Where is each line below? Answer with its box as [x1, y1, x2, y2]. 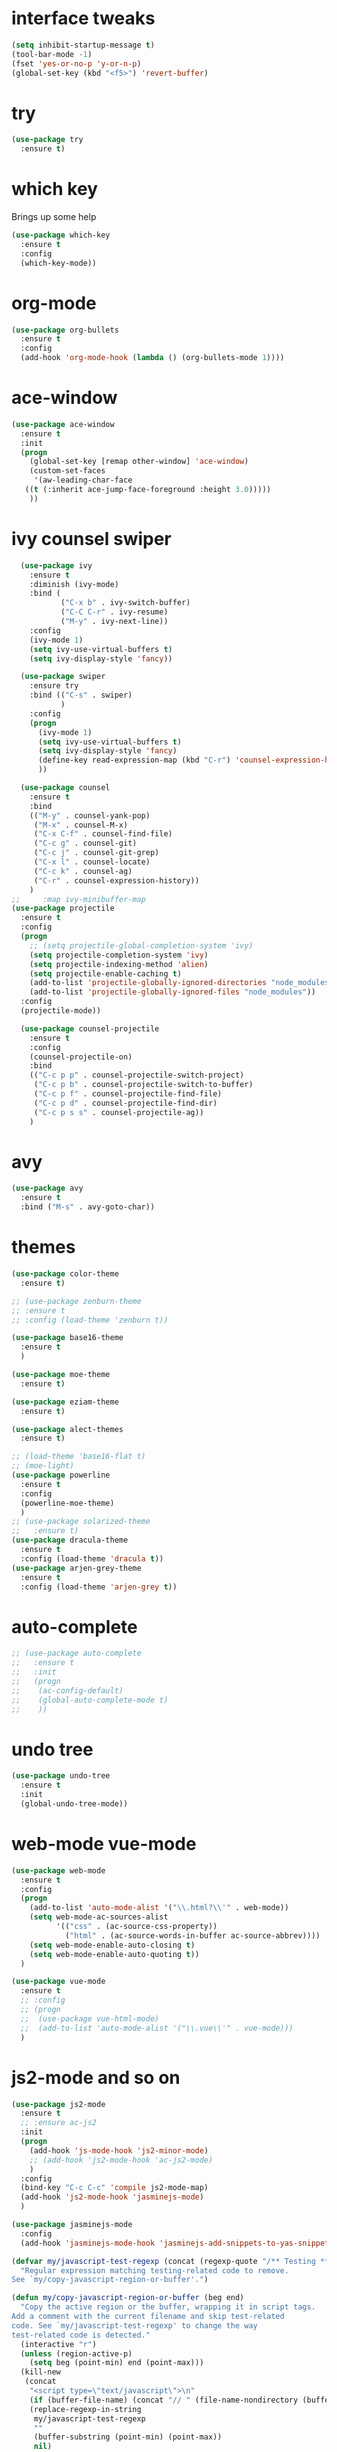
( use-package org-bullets [11, 325, 119, 335]
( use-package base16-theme [11, 1333, 124, 1343]
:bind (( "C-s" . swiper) [29, 690, 133, 701]
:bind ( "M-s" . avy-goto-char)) [20, 1202, 156, 1212]
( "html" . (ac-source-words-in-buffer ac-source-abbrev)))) [64, 1930, 321, 1941]
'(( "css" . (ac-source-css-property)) [55, 1922, 218, 1932]
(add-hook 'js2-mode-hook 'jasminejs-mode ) [20, 2192, 204, 2202]
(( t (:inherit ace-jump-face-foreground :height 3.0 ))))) [24, 485, 272, 495]
